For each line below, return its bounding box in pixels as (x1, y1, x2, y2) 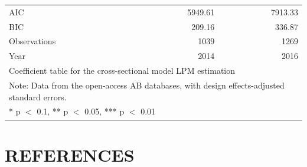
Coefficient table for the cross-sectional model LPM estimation (9, 64, 236, 77)
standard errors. (9, 90, 67, 103)
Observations (9, 35, 56, 47)
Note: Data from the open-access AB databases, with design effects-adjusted (9, 78, 285, 91)
